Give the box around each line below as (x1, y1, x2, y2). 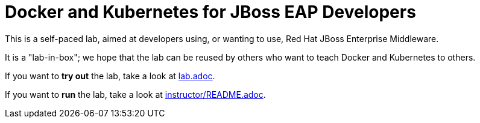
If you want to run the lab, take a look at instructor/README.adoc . (5, 89, 266, 100)
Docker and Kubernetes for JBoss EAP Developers (5, 2, 416, 22)
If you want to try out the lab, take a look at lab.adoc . (5, 70, 215, 81)
